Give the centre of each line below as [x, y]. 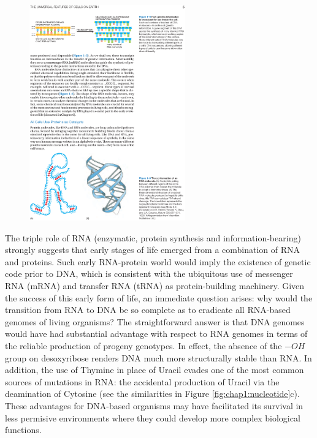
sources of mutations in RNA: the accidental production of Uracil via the [142, 381]
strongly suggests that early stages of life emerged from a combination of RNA [153, 250]
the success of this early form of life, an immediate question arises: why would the [159, 297]
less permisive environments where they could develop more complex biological [153, 417]
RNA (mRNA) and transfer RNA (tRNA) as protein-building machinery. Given [155, 285]
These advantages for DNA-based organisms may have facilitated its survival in [154, 405]
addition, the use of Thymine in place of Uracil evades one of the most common [155, 370]
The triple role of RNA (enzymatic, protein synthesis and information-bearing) [153, 237]
